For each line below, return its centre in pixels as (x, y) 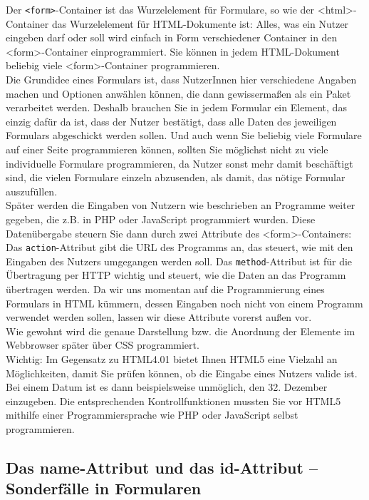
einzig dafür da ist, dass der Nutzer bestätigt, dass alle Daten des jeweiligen (171, 121)
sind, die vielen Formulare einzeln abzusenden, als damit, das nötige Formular (176, 177)
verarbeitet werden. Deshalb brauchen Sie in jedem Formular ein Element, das (176, 107)
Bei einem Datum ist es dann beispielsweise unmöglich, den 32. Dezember (167, 387)
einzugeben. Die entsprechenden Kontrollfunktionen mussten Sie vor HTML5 (173, 400)
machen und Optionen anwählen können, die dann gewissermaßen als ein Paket (178, 93)
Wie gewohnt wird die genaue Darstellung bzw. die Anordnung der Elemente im (181, 331)
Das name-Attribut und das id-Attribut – (162, 467)
